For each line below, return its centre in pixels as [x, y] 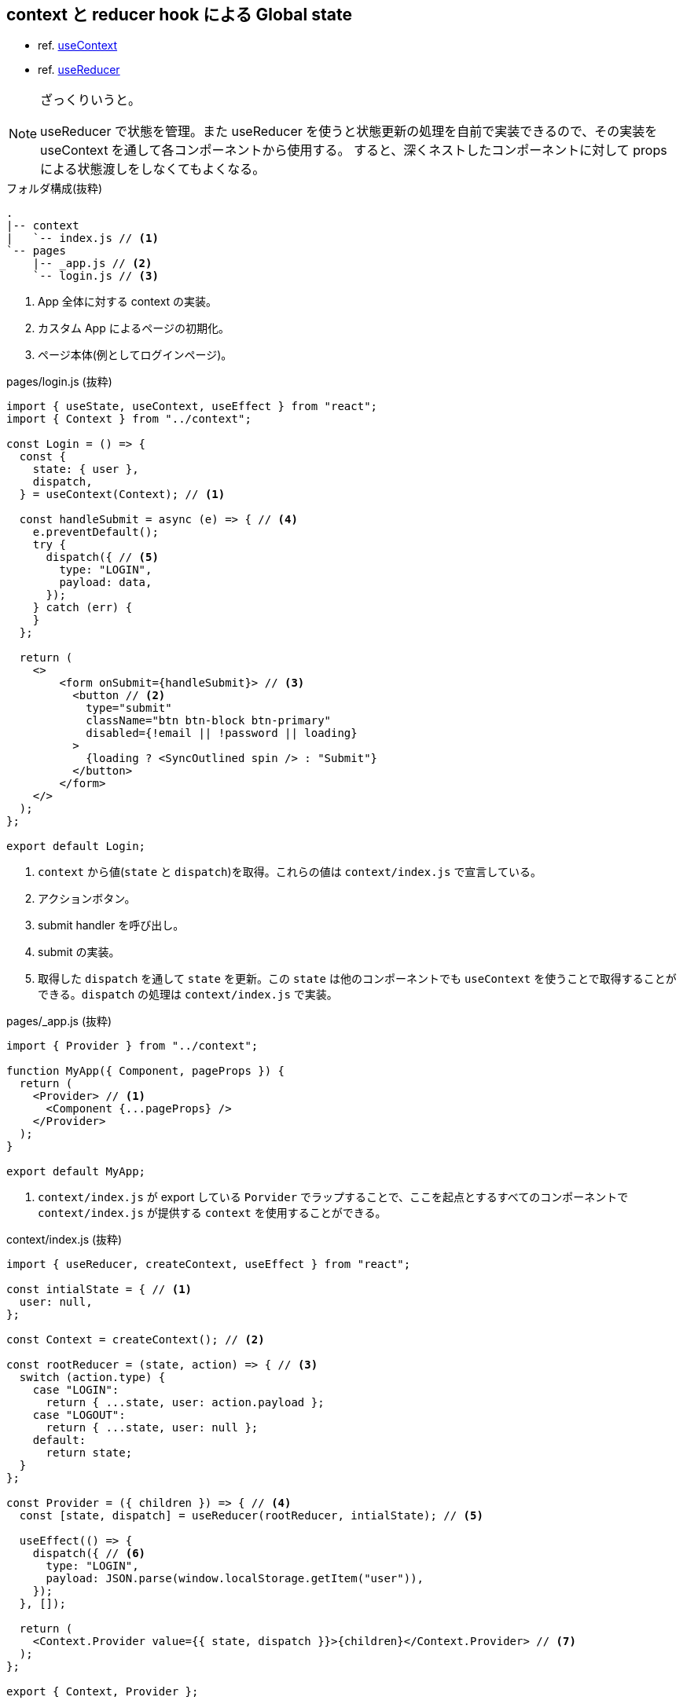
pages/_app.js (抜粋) [59, 1021]
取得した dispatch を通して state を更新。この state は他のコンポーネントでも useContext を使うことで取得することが [357, 979]
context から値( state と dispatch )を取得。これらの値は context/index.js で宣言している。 [290, 872]
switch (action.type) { [92, 1378]
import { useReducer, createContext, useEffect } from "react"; [209, 1264]
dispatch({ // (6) [89, 1554]
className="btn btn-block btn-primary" [209, 721]
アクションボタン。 [87, 899]
